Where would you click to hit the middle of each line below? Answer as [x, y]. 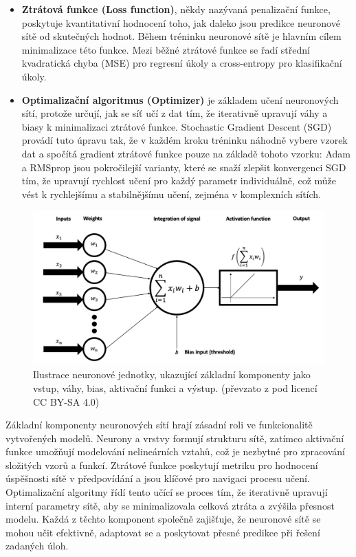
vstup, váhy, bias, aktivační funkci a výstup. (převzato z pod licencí [175, 387]
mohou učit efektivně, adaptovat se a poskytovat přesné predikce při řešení [163, 532]
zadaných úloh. [37, 546]
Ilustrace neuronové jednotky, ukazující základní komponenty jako [172, 374]
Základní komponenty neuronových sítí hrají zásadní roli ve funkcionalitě [159, 425]
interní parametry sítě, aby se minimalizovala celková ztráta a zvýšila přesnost [170, 505]
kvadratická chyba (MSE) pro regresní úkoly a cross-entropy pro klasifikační [182, 63]
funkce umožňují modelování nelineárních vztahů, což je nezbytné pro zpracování [176, 451]
